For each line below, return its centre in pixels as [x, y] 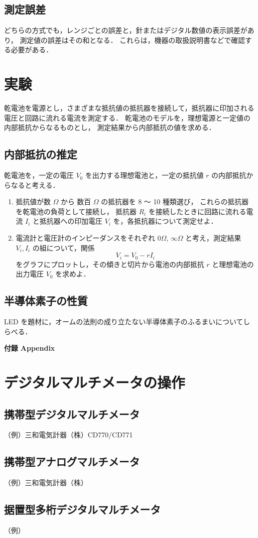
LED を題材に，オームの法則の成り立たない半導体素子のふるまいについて [124, 322]
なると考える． [35, 185]
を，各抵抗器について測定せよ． [165, 221]
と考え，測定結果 [213, 238]
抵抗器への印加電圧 [71, 221]
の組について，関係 [64, 247]
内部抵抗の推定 [41, 154]
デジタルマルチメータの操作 [95, 382]
